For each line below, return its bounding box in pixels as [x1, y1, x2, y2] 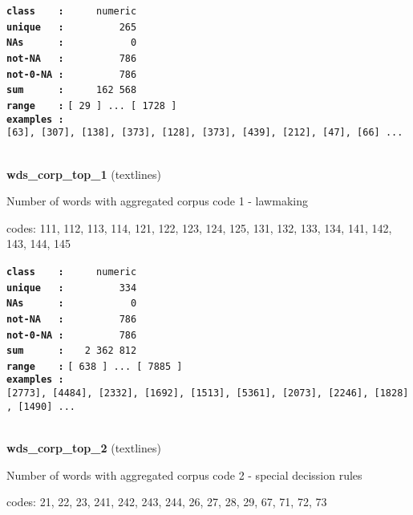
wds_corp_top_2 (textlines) [6, 440, 161, 456]
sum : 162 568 [6, 84, 137, 96]
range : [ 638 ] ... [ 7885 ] [6, 360, 183, 372]
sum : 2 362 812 [6, 345, 137, 357]
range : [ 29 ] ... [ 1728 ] [6, 99, 177, 112]
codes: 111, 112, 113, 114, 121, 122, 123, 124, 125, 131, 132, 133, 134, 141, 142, [6, 219, 392, 236]
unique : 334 [6, 282, 137, 294]
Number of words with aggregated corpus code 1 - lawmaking [6, 193, 308, 209]
